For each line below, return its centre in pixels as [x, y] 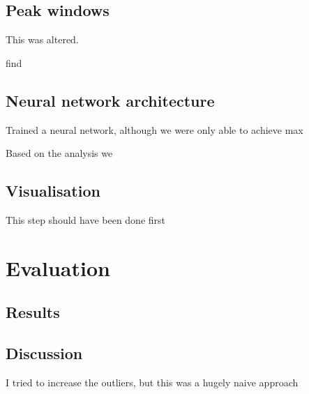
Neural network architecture [110, 100]
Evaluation [58, 267]
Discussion [44, 353]
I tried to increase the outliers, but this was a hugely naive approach [152, 382]
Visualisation [53, 191]
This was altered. [42, 39]
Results [33, 312]
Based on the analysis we [59, 153]
